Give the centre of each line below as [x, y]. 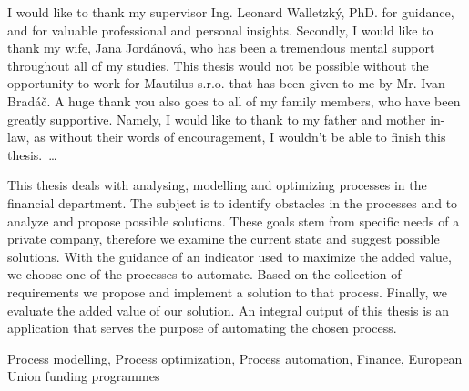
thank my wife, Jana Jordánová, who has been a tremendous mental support [221, 48]
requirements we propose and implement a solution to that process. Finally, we [227, 291]
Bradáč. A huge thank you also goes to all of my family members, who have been [234, 100]
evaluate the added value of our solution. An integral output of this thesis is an [229, 310]
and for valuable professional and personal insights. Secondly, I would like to [220, 30]
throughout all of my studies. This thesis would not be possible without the [218, 65]
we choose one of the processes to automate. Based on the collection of [204, 274]
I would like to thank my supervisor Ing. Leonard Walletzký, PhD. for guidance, [231, 12]
